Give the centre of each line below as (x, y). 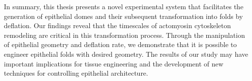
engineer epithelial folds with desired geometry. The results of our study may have (126, 54)
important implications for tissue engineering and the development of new (114, 63)
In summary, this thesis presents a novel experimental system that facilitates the (124, 6)
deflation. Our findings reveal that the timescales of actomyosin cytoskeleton (118, 25)
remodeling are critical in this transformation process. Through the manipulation (125, 35)
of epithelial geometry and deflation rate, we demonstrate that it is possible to (120, 44)
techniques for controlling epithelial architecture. (76, 73)
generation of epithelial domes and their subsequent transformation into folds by (124, 16)
